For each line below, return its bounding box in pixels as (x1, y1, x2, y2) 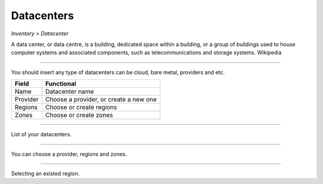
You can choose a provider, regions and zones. (11, 150, 127, 158)
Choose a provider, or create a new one (45, 96, 157, 104)
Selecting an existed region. (11, 170, 80, 177)
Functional (45, 79, 77, 88)
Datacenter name (45, 87, 94, 96)
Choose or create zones (45, 111, 113, 119)
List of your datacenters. (11, 131, 72, 138)
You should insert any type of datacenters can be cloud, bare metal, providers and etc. (11, 69, 225, 76)
